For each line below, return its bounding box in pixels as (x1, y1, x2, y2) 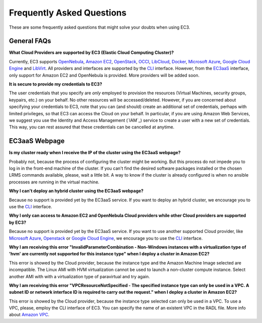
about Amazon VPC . (9, 312, 49, 318)
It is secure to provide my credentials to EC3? (9, 81, 102, 87)
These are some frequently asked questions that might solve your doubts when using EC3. (9, 24, 190, 30)
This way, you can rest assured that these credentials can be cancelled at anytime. (9, 124, 175, 130)
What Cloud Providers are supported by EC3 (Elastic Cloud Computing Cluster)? (9, 50, 174, 55)
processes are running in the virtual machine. (9, 179, 99, 185)
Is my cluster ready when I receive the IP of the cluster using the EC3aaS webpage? (9, 150, 181, 156)
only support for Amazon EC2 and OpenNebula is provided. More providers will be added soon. (9, 72, 200, 78)
